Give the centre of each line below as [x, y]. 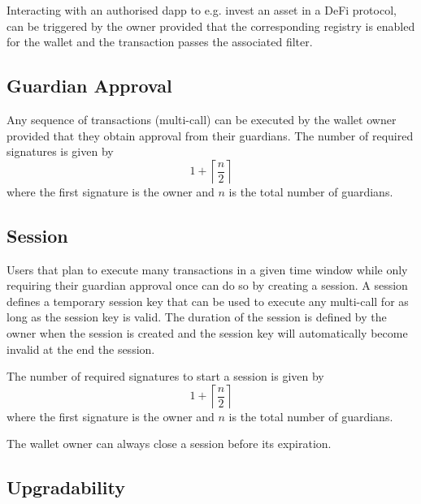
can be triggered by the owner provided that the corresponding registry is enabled [211, 26]
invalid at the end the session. [81, 349]
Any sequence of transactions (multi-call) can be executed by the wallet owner [202, 119]
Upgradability [66, 487]
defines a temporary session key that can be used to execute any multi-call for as [208, 301]
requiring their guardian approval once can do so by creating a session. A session [207, 285]
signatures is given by [60, 151]
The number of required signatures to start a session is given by [165, 376]
